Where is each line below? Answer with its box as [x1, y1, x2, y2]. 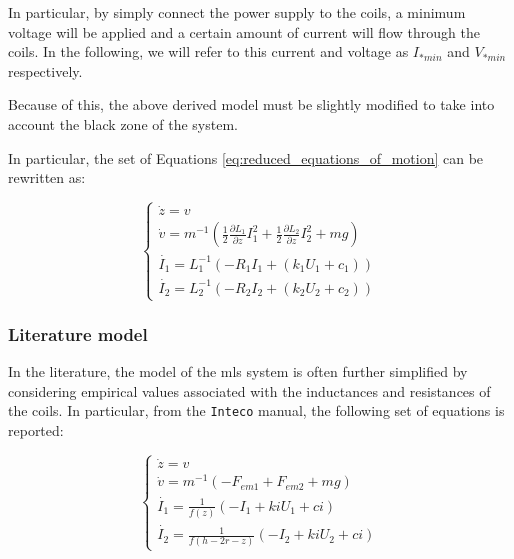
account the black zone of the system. [8, 113, 238, 134]
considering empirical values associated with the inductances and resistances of [8, 380, 491, 401]
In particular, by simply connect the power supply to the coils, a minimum [8, 2, 466, 22]
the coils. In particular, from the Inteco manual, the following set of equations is [8, 400, 505, 421]
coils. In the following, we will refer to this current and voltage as [8, 41, 409, 62]
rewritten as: [8, 167, 86, 188]
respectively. [8, 60, 83, 81]
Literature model [8, 321, 148, 346]
